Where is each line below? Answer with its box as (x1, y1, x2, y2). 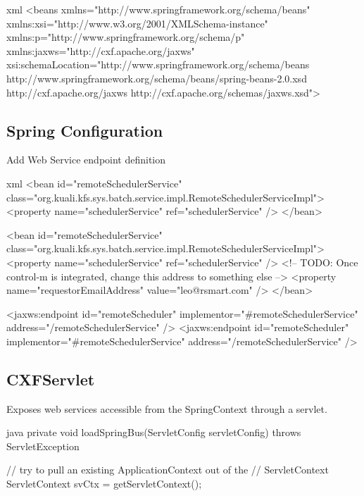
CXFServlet (6, 368, 95, 390)
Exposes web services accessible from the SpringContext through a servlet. (6, 401, 327, 416)
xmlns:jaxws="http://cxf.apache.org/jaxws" (6, 43, 195, 58)
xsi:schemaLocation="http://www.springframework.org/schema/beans (6, 57, 310, 72)
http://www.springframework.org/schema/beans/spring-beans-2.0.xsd (6, 70, 307, 85)
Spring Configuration (6, 119, 163, 141)
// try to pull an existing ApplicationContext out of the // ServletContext (6, 462, 329, 477)
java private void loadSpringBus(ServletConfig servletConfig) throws (6, 425, 301, 440)
